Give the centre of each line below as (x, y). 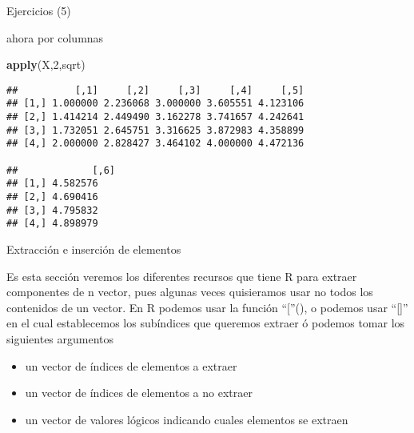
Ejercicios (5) (39, 10)
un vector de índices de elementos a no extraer (139, 393)
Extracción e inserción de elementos (94, 249)
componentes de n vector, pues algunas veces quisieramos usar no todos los (190, 292)
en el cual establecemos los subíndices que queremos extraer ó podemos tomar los (206, 323)
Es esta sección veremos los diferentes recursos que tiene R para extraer (182, 276)
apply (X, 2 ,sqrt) (46, 64)
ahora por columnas (55, 37)
